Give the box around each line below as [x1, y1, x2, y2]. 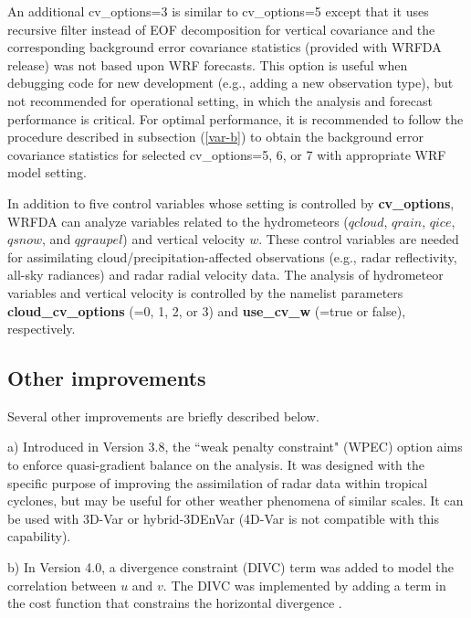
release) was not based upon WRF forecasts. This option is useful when [7, 55, 408, 74]
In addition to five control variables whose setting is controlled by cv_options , [7, 193, 455, 212]
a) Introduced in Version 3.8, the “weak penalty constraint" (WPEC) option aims [7, 437, 463, 456]
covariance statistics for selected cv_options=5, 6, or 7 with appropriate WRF [7, 144, 446, 164]
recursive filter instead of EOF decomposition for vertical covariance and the [7, 19, 435, 38]
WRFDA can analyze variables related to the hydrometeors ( [7, 211, 349, 230]
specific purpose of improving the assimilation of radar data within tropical [7, 473, 428, 492]
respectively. [7, 319, 76, 338]
